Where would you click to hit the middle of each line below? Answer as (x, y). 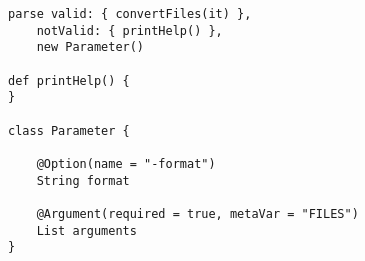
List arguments (86, 230)
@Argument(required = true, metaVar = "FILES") (197, 213)
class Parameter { (69, 130)
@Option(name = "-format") (126, 163)
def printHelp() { (69, 80)
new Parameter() (90, 47)
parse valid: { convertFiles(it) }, (130, 14)
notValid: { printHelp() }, (129, 30)
